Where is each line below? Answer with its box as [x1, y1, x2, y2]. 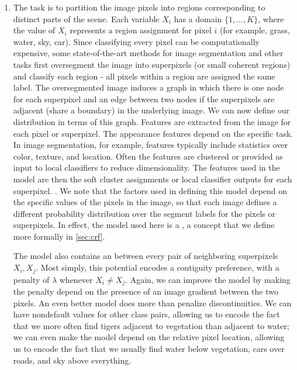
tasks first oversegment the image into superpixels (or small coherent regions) [13, 58, 291, 70]
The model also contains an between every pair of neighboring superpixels [13, 250, 278, 262]
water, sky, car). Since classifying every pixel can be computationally [13, 35, 260, 47]
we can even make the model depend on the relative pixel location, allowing [13, 331, 285, 343]
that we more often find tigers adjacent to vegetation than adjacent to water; [13, 319, 289, 331]
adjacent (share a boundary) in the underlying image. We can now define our [13, 104, 290, 116]
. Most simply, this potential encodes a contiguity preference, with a [36, 261, 279, 274]
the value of [13, 24, 56, 36]
